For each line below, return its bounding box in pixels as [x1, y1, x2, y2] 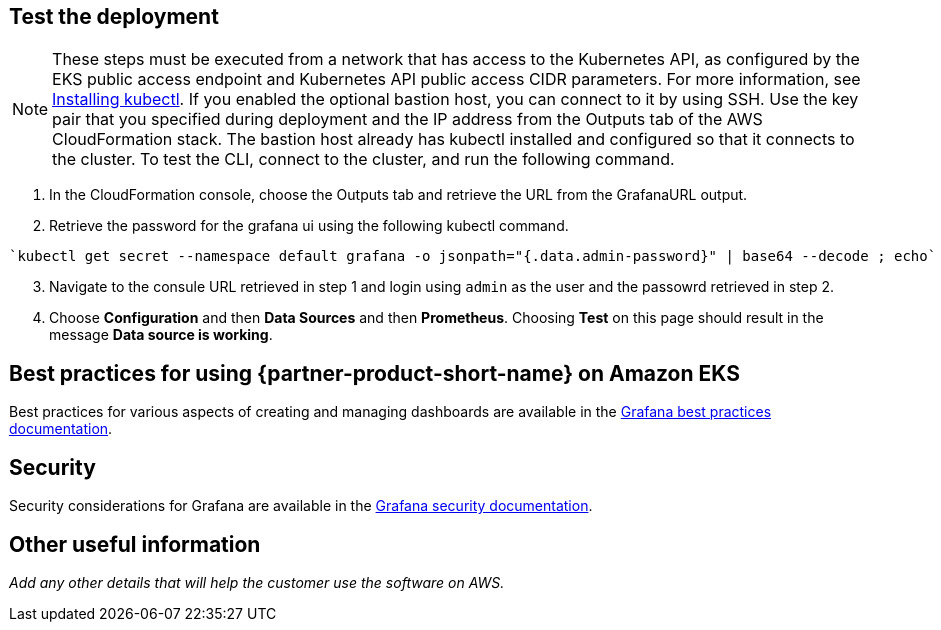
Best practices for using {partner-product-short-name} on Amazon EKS [9, 360, 740, 386]
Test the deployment [9, 4, 219, 29]
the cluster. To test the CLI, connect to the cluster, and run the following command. [52, 149, 675, 170]
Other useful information [9, 531, 261, 557]
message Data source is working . [49, 326, 273, 344]
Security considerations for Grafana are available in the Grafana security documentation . [9, 497, 593, 515]
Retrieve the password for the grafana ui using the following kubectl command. [49, 217, 569, 235]
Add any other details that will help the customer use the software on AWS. [9, 573, 505, 591]
